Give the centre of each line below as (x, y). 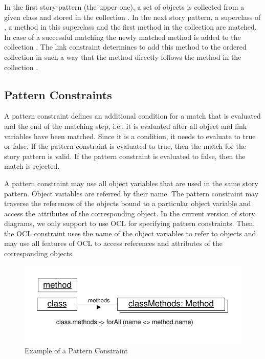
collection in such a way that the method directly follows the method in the (123, 57)
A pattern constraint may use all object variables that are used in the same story (131, 183)
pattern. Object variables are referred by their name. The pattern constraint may (131, 193)
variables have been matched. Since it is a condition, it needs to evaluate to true (130, 136)
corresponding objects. (39, 253)
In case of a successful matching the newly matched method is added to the (123, 37)
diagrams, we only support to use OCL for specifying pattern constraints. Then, (130, 223)
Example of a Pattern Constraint (76, 350)
